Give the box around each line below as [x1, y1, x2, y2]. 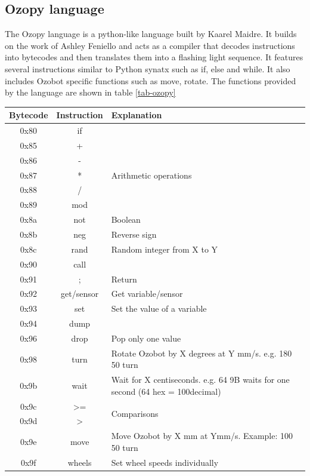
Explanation [111, 109, 162, 121]
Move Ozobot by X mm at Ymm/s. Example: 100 [111, 429, 293, 442]
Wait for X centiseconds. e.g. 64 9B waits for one [111, 373, 290, 386]
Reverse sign [111, 228, 157, 241]
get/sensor [61, 287, 99, 300]
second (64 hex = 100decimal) [111, 385, 221, 397]
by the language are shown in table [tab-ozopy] [5, 86, 176, 99]
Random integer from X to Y [111, 242, 218, 255]
